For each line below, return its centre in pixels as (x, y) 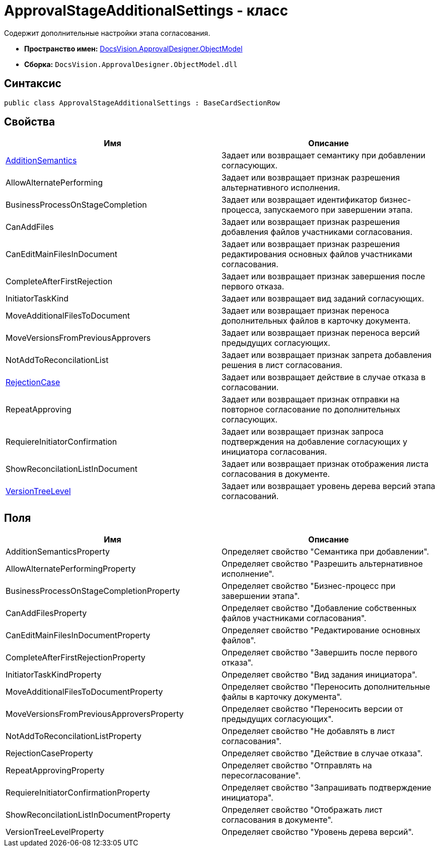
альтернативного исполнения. (281, 188)
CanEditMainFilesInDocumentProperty (78, 635)
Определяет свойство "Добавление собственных (319, 608)
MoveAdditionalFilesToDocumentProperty (84, 692)
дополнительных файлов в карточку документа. (316, 321)
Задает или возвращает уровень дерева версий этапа (328, 486)
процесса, (242, 210)
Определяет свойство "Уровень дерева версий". (318, 832)
